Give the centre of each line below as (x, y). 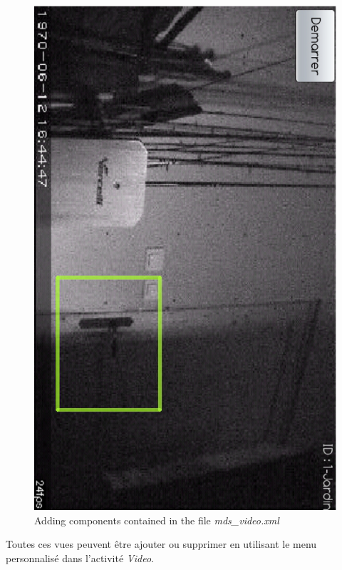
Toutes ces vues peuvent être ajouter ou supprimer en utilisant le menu (161, 544)
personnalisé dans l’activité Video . (80, 558)
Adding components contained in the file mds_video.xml (157, 520)
